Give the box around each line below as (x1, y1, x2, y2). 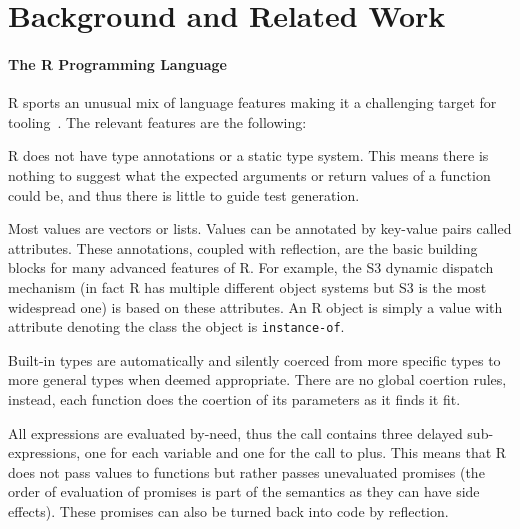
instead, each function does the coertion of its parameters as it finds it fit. (8, 388, 461, 409)
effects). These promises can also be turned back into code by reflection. (8, 500, 449, 521)
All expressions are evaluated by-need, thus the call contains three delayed (8, 422, 463, 443)
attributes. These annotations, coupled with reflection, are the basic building (8, 237, 478, 258)
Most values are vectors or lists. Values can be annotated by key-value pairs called (8, 218, 512, 239)
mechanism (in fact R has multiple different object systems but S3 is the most (8, 276, 487, 297)
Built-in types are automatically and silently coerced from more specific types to (8, 349, 501, 370)
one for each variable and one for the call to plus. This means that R (84, 442, 507, 463)
